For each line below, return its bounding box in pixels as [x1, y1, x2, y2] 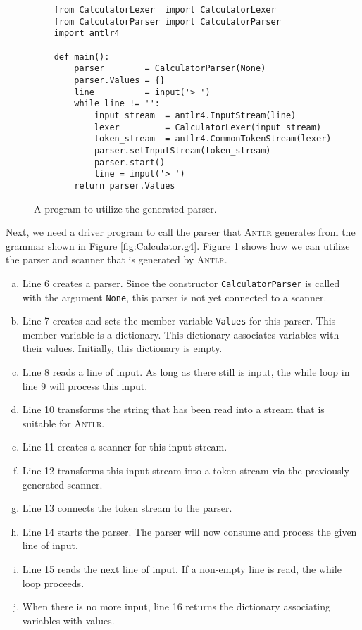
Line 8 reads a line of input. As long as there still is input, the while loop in [22, 365, 350, 379]
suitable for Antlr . [22, 415, 105, 430]
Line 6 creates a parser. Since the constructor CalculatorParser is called [22, 275, 340, 290]
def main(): [54, 51, 110, 62]
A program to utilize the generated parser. [34, 201, 217, 215]
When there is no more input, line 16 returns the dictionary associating [22, 599, 331, 614]
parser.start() [94, 157, 166, 168]
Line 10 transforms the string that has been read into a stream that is [22, 402, 325, 417]
